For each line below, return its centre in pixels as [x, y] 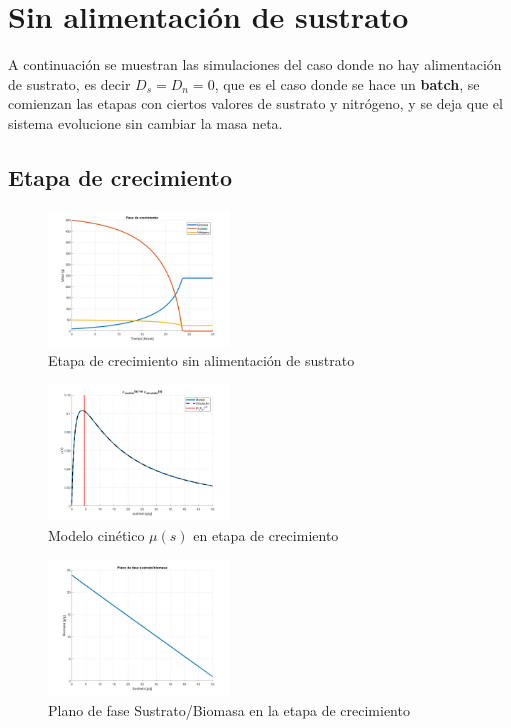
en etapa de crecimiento [266, 534]
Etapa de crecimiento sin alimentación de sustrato [201, 360]
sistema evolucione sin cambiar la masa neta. [145, 122]
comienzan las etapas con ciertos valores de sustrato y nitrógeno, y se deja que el [255, 103]
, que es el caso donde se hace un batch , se [347, 83]
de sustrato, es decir [69, 83]
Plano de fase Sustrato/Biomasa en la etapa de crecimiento [229, 709]
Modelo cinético [96, 534]
